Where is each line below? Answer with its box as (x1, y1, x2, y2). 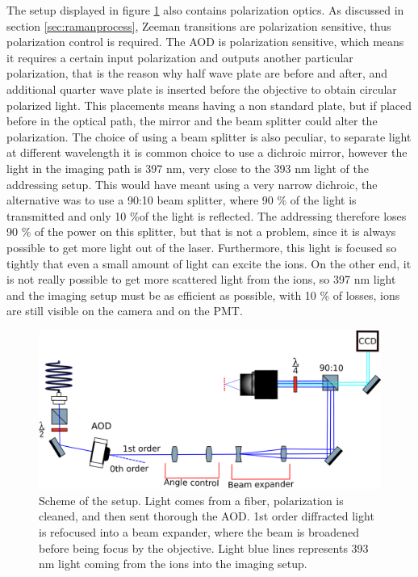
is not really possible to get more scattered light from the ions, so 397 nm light (6, 271, 396, 288)
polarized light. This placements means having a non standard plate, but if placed (6, 96, 412, 113)
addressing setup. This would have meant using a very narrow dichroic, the (6, 175, 378, 192)
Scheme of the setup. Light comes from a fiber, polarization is (39, 491, 344, 508)
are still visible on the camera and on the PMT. (6, 302, 243, 319)
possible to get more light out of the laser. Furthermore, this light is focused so (6, 238, 397, 255)
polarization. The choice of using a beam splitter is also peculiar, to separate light (6, 128, 412, 145)
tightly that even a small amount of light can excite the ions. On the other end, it (6, 255, 412, 272)
